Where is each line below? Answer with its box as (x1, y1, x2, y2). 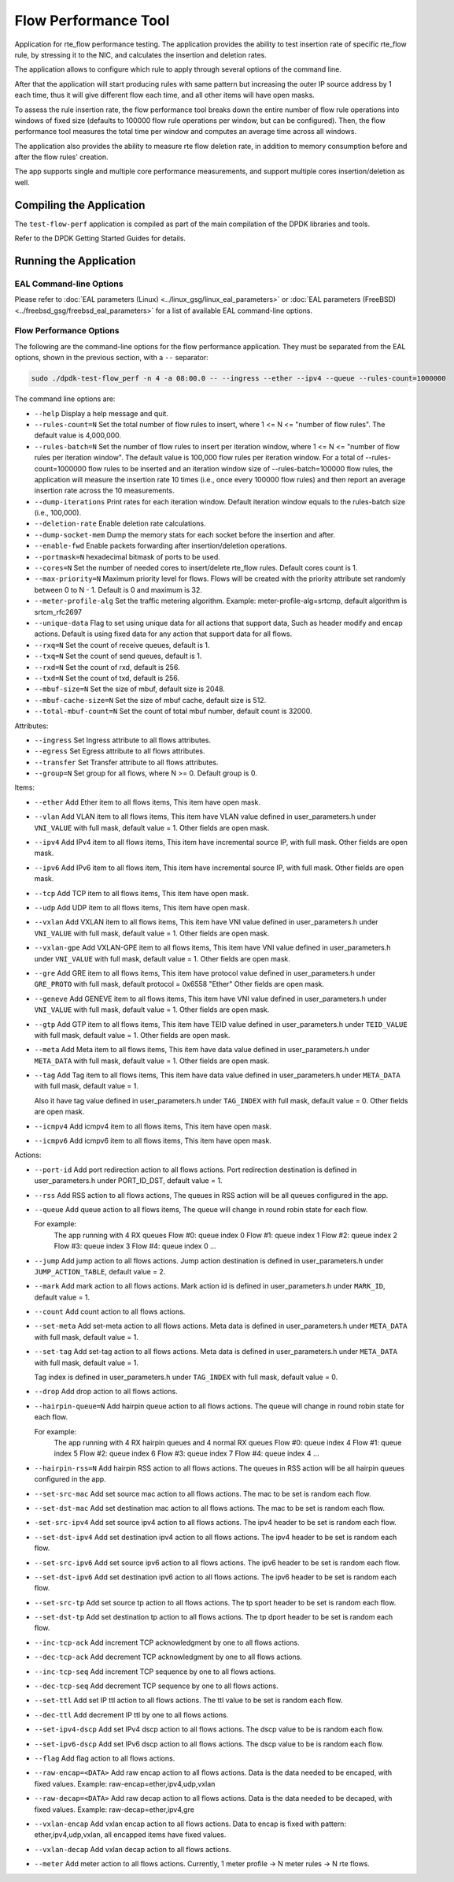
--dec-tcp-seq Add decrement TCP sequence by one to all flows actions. (34, 1681, 279, 1690)
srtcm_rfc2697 (34, 607, 83, 616)
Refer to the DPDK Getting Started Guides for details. (14, 233, 186, 244)
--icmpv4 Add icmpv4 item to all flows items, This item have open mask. (34, 1121, 272, 1131)
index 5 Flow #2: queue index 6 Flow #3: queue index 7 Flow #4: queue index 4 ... (54, 1449, 319, 1458)
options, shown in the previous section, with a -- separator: (14, 353, 209, 363)
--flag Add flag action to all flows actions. (34, 1754, 175, 1763)
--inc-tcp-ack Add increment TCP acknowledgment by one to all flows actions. (34, 1638, 301, 1647)
